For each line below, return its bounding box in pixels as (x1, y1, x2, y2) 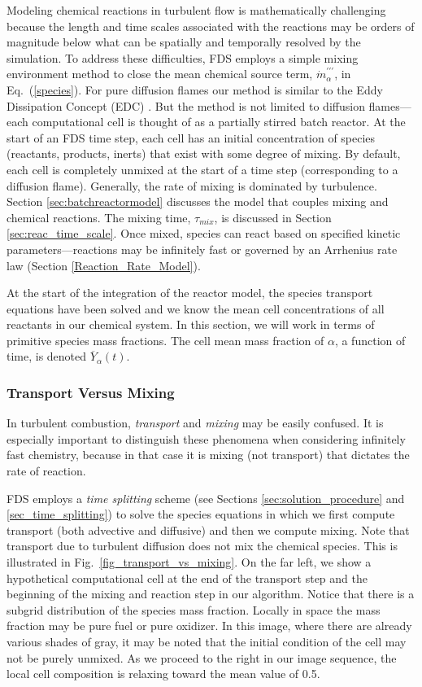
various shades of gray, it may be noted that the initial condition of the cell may (7, 633, 407, 650)
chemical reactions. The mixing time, (7, 208, 191, 225)
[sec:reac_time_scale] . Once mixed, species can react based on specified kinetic (7, 225, 401, 242)
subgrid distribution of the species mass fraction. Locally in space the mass (7, 601, 381, 618)
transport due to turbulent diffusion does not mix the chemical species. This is (7, 537, 398, 554)
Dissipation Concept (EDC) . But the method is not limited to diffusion (7, 97, 365, 114)
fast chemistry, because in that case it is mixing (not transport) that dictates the (7, 446, 410, 463)
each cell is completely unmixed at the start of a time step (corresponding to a (7, 160, 398, 177)
